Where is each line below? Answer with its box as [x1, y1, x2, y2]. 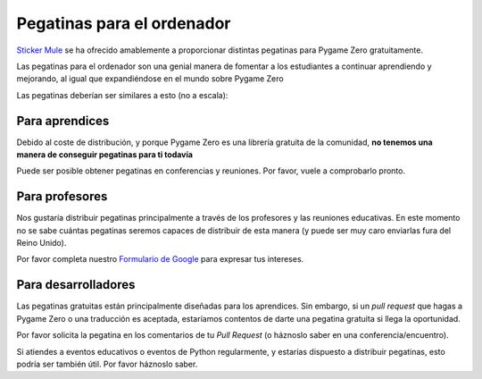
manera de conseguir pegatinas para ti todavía [16, 149, 194, 160]
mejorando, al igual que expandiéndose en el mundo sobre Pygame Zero [16, 73, 285, 84]
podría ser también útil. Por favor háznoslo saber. [16, 358, 198, 369]
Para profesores [16, 189, 108, 205]
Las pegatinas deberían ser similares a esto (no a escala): [16, 89, 229, 100]
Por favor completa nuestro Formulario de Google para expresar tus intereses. [16, 254, 304, 265]
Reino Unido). [16, 238, 67, 248]
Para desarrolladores [16, 277, 136, 292]
